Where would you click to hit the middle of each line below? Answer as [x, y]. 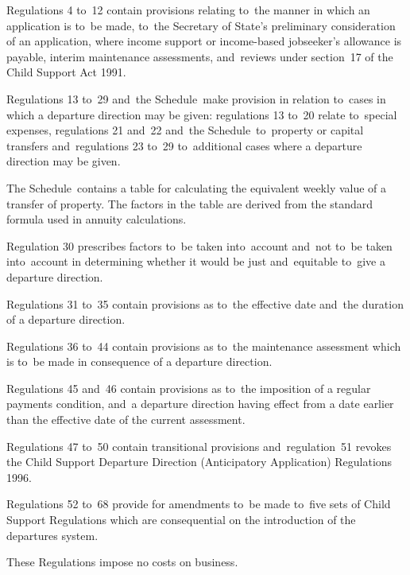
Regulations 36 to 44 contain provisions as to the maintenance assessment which [204, 346]
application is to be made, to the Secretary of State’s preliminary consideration [201, 25]
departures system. [52, 535]
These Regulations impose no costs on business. [122, 562]
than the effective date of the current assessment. [126, 420]
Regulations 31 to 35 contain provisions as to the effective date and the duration [205, 303]
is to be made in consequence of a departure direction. [139, 361]
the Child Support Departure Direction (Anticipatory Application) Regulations [199, 462]
